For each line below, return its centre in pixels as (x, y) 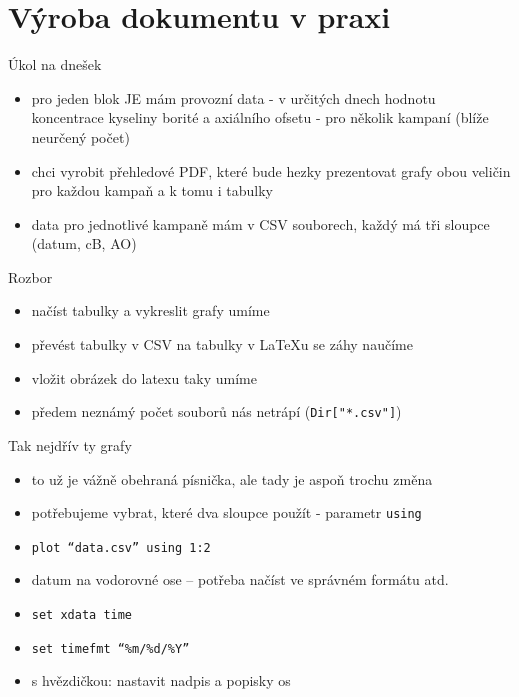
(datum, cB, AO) (84, 243)
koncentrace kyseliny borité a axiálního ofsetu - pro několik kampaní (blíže (260, 117)
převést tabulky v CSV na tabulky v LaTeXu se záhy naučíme (222, 344)
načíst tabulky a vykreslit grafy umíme (150, 310)
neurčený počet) (80, 136)
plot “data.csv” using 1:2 (121, 547)
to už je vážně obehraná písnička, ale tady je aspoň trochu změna (232, 478)
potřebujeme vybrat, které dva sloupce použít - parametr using (226, 512)
